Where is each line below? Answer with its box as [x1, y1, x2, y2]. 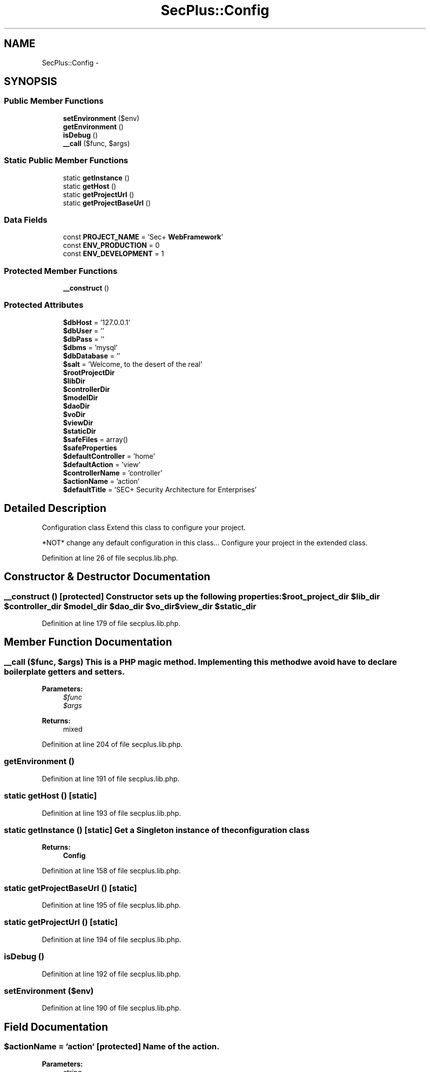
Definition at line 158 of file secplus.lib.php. [42, 866, 181, 875]
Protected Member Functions [4, 266, 118, 276]
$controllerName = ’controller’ [63, 468, 162, 477]
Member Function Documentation [4, 636, 172, 649]
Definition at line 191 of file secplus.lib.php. [42, 774, 180, 783]
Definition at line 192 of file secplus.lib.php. [42, 969, 181, 978]
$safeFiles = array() [63, 435, 128, 444]
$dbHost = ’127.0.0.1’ [63, 318, 130, 327]
